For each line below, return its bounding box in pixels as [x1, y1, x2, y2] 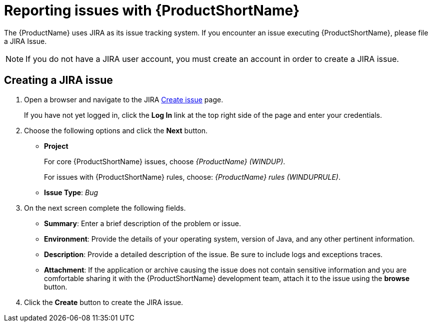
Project [44, 141, 68, 150]
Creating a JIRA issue [4, 74, 113, 87]
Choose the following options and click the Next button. [24, 126, 208, 135]
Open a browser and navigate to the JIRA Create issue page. [24, 95, 223, 104]
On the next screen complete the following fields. [24, 203, 186, 212]
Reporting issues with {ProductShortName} [4, 2, 300, 19]
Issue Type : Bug [44, 188, 98, 197]
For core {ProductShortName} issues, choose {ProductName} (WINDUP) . [44, 157, 285, 166]
